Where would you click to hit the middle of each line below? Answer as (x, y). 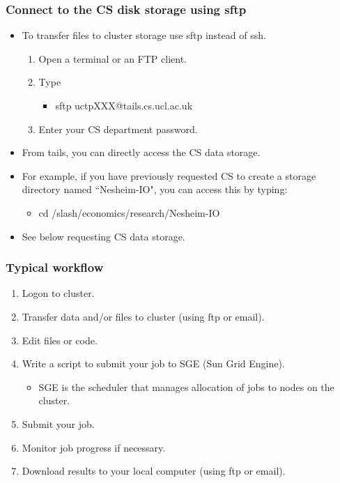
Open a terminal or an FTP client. (113, 58)
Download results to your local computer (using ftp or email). (154, 471)
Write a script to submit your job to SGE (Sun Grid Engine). (153, 363)
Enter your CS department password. (118, 129)
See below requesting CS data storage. (103, 236)
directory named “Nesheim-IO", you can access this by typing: (155, 189)
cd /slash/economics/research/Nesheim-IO (129, 212)
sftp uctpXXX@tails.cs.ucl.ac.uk (124, 105)
